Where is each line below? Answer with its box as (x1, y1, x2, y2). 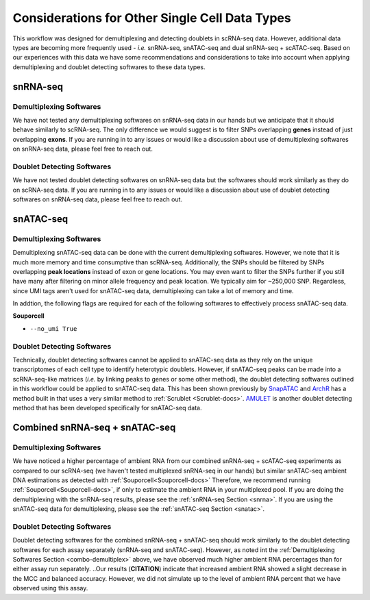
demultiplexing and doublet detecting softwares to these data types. (12, 62, 206, 71)
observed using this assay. (12, 584, 88, 592)
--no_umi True (29, 325, 77, 332)
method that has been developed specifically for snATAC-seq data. (12, 403, 202, 412)
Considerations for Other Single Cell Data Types (12, 10, 291, 25)
